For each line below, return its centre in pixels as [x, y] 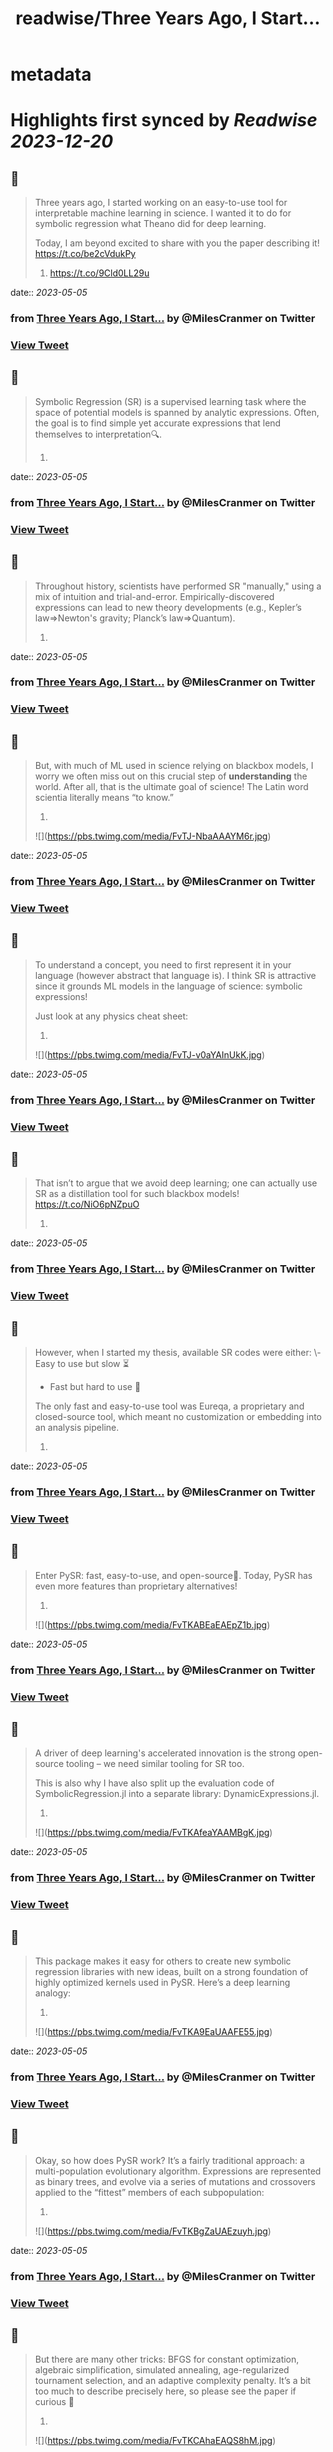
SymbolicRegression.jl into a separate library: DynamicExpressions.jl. [177, 1794]
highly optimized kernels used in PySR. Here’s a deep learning [162, 1983]
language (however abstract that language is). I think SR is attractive [175, 975]
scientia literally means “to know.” [104, 798]
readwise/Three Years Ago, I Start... [168, 18]
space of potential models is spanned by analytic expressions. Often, [177, 412]
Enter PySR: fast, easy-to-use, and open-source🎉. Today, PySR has [173, 1575]
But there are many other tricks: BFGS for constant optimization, [167, 2359]
